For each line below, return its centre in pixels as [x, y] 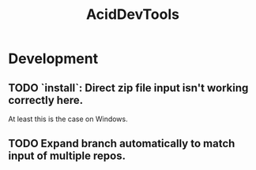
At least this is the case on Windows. [68, 119]
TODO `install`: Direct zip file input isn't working [128, 88]
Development [53, 59]
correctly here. [46, 100]
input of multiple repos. [67, 156]
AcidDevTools [133, 15]
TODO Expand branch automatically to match [122, 144]
